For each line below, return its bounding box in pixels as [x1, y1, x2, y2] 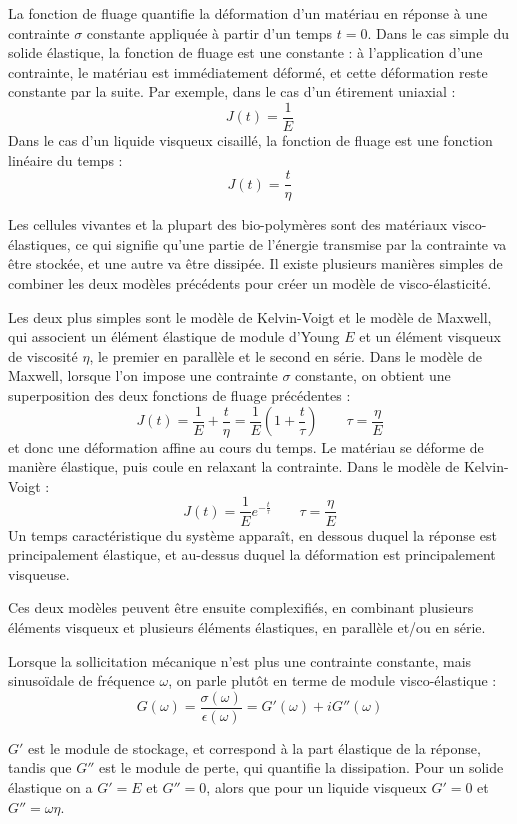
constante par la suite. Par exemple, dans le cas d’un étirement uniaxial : [8, 81, 456, 102]
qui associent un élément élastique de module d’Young [8, 326, 340, 347]
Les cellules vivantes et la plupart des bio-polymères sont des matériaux [8, 214, 448, 235]
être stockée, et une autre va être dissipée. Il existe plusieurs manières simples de [8, 253, 503, 274]
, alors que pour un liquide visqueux [206, 776, 427, 797]
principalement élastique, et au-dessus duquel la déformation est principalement [8, 544, 496, 565]
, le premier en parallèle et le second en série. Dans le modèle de [89, 345, 482, 366]
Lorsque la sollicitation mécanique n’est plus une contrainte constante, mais [8, 650, 472, 671]
